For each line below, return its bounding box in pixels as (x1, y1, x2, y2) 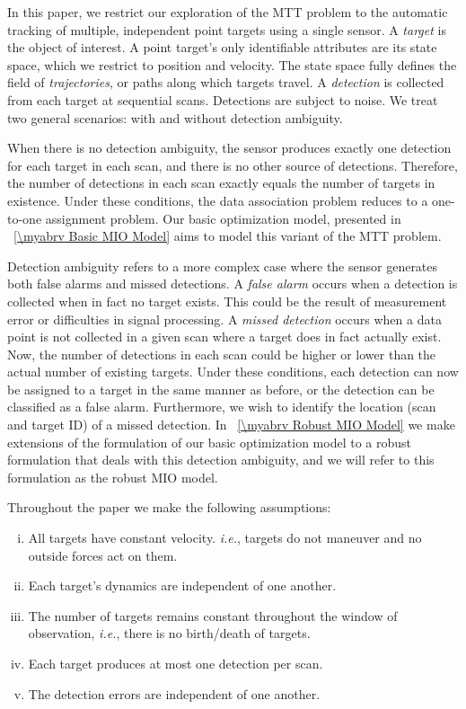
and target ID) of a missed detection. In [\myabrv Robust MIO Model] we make (7, 415, 455, 434)
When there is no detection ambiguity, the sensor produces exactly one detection (7, 138, 452, 157)
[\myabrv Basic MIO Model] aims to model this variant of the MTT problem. (13, 226, 442, 245)
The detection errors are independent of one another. (28, 684, 321, 703)
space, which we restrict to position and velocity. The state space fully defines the (7, 55, 457, 74)
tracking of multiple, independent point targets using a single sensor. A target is (7, 20, 446, 39)
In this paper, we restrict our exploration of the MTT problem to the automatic (7, 3, 448, 21)
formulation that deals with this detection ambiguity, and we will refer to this (7, 450, 435, 469)
